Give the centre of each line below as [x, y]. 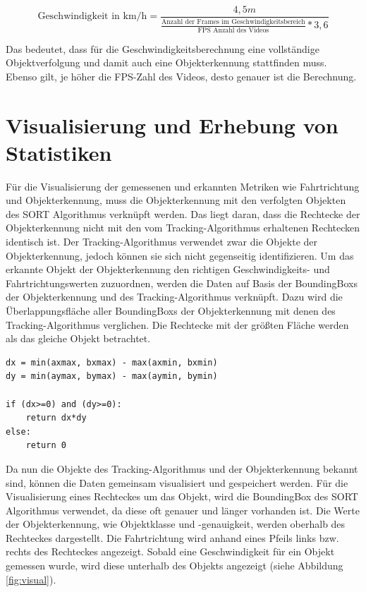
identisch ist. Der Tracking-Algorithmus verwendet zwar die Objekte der [162, 241]
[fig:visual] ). [31, 579]
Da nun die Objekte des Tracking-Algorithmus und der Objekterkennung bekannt [182, 468]
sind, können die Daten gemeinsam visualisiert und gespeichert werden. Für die [177, 482]
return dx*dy [56, 418]
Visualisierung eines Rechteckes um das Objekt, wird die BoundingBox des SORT [182, 496]
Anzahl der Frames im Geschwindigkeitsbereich [233, 22]
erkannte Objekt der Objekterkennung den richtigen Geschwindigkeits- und [168, 269]
